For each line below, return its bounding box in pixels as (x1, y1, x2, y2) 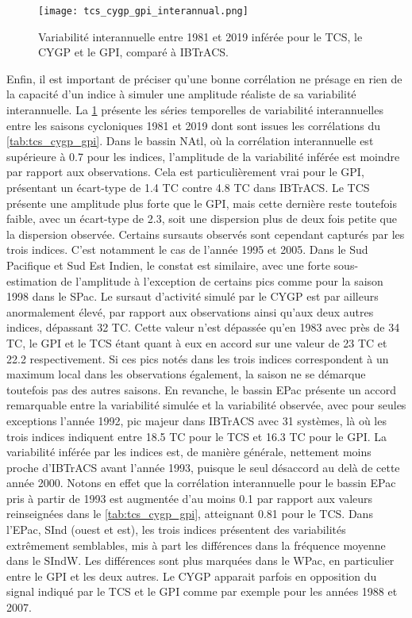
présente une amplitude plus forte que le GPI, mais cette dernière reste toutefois (6, 194, 398, 211)
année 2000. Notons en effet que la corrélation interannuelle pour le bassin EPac (6, 474, 396, 491)
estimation (6, 272, 57, 289)
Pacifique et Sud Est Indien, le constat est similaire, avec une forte (6, 256, 330, 273)
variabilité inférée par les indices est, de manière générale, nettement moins (6, 443, 372, 460)
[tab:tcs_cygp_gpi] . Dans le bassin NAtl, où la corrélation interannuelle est (6, 132, 374, 149)
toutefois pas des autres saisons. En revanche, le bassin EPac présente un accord (6, 381, 397, 397)
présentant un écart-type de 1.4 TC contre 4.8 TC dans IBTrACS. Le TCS (6, 179, 370, 195)
